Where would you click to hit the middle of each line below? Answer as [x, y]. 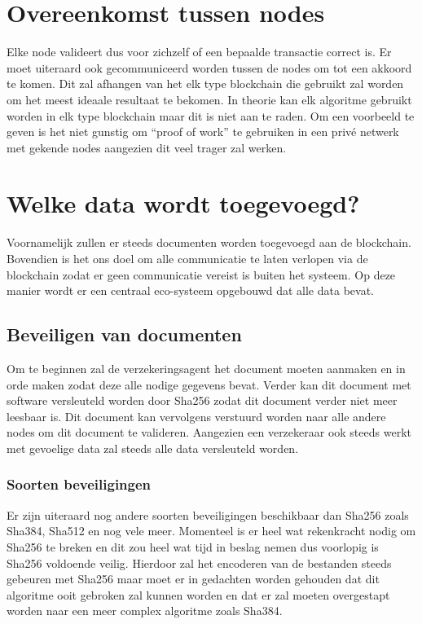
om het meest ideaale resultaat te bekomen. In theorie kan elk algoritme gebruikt [209, 99]
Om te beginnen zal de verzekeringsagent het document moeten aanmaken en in [206, 368]
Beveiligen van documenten [124, 334]
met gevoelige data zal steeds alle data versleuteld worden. [153, 448]
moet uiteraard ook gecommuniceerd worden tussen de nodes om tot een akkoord [209, 67]
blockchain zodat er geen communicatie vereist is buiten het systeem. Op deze [201, 274]
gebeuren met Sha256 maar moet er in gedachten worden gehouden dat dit [193, 579]
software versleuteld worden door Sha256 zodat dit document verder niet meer [202, 400]
